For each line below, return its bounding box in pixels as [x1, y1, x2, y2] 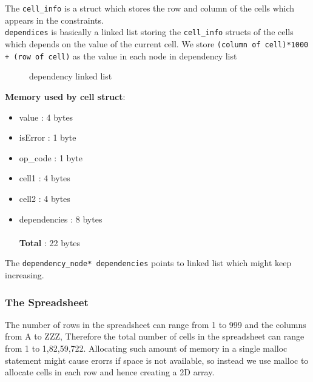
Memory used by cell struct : [5, 90, 126, 102]
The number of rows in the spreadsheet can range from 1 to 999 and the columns [5, 318, 306, 330]
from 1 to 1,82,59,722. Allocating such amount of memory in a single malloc [5, 342, 288, 354]
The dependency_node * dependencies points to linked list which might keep [5, 256, 292, 269]
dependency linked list [29, 70, 112, 82]
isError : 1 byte [19, 131, 76, 144]
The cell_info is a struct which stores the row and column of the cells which [5, 2, 295, 15]
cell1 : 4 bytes [19, 172, 70, 184]
